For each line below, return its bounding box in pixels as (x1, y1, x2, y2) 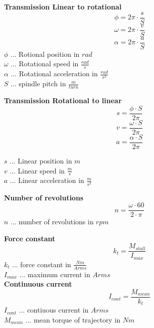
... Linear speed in (9, 165, 65, 175)
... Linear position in (9, 155, 72, 165)
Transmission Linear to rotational (4, 1, 122, 11)
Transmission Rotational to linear (4, 95, 122, 106)
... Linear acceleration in (10, 175, 84, 185)
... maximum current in (19, 269, 91, 279)
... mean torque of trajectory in (25, 315, 121, 325)
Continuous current (4, 279, 72, 289)
